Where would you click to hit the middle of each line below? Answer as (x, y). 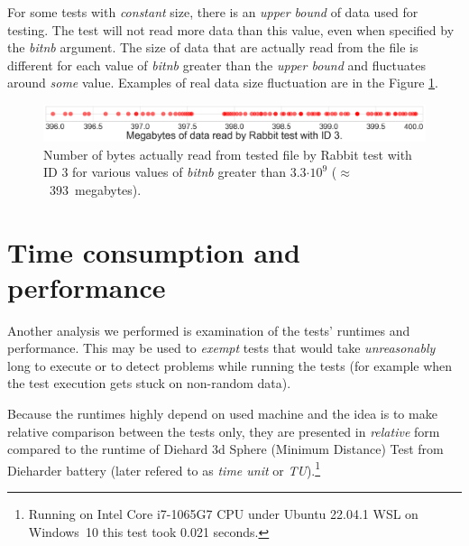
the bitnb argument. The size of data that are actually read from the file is (213, 47)
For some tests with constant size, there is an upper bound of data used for (213, 12)
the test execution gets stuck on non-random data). (149, 383)
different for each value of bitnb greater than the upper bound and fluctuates (216, 65)
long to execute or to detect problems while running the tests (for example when (230, 365)
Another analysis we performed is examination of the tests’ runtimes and (209, 330)
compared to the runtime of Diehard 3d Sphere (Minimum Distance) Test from (225, 449)
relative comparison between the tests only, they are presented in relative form (224, 431)
